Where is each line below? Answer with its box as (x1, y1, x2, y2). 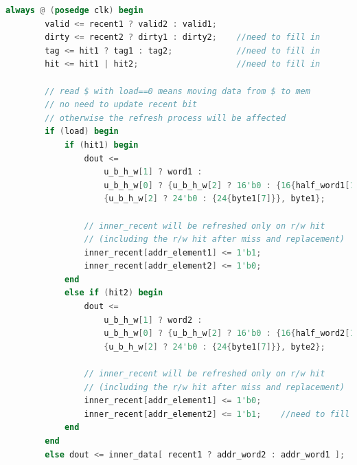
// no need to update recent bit (45, 100, 198, 110)
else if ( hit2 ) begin (64, 288, 163, 298)
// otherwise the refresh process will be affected (45, 113, 286, 123)
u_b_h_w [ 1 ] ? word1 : (104, 167, 203, 177)
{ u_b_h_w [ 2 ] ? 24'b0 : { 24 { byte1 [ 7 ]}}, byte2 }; (104, 341, 325, 352)
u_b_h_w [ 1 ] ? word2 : (104, 315, 203, 325)
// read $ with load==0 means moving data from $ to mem (45, 86, 310, 96)
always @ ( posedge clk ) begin (5, 5, 143, 15)
